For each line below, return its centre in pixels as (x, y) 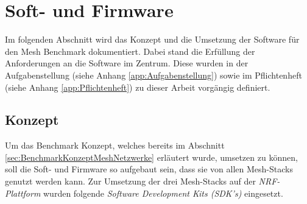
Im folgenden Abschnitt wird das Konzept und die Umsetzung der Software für (152, 39)
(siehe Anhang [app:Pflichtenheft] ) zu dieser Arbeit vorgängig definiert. (138, 87)
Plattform (23, 193)
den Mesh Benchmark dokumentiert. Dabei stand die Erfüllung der (130, 51)
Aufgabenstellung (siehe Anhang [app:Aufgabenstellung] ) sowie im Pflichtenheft (153, 75)
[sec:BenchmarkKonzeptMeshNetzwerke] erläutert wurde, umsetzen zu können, (151, 157)
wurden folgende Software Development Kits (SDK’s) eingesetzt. (163, 193)
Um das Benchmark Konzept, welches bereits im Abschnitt (115, 145)
